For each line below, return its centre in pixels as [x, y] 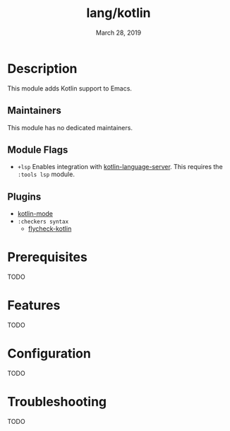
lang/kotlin [119, 13]
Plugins [24, 196]
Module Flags [38, 150]
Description [42, 68]
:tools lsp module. [46, 174]
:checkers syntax [43, 222]
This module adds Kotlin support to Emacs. [70, 88]
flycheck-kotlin [50, 229]
